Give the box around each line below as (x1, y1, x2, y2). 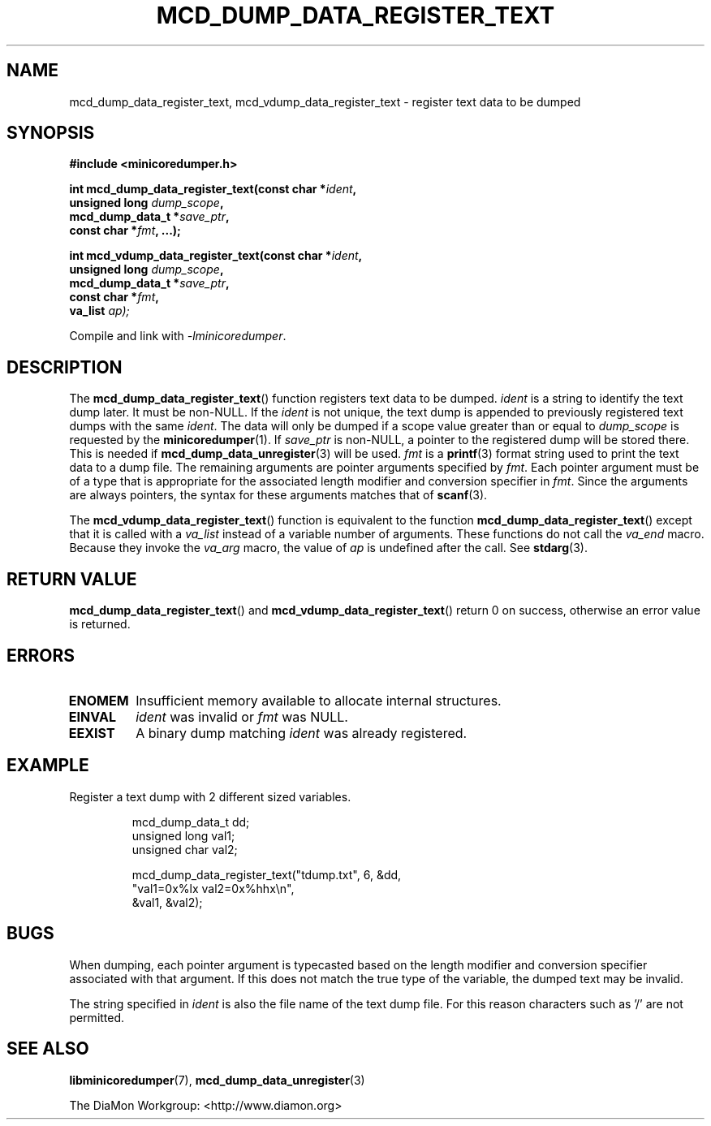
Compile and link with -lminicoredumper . (69, 329, 287, 343)
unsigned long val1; (131, 828, 235, 843)
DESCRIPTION (6, 356, 123, 377)
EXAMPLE (6, 755, 89, 776)
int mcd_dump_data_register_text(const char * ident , (69, 182, 357, 196)
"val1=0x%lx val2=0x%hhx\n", (131, 881, 295, 895)
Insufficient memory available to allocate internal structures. (136, 692, 502, 709)
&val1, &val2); (131, 895, 203, 909)
